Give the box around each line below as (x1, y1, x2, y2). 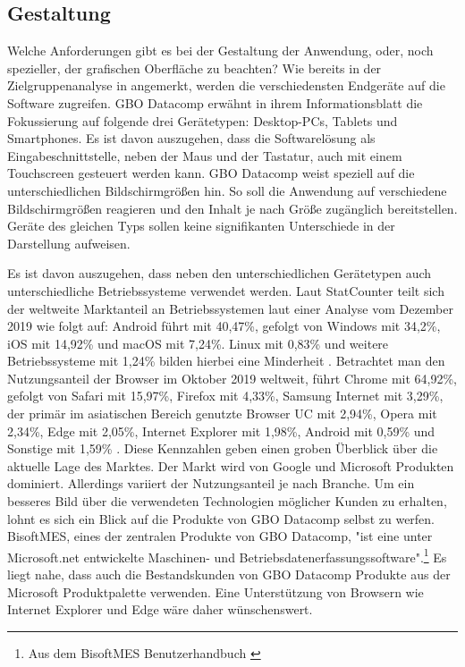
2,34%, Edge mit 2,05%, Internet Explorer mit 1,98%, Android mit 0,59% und (7, 421, 435, 440)
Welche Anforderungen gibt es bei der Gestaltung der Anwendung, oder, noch (7, 41, 434, 60)
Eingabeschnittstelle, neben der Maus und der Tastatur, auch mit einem (7, 146, 402, 165)
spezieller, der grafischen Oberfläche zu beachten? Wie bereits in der (7, 58, 382, 77)
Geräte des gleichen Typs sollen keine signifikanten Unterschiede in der (7, 216, 395, 235)
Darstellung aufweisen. (7, 233, 131, 252)
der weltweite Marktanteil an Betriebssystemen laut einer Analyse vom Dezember (7, 299, 453, 317)
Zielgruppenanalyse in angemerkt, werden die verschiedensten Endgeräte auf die (7, 76, 445, 95)
